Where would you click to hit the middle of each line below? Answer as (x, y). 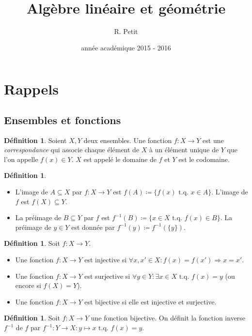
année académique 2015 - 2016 (126, 47)
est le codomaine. (204, 159)
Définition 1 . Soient (35, 140)
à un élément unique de (184, 150)
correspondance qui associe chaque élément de (72, 150)
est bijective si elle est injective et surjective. (150, 301)
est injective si (106, 260)
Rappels (31, 89)
